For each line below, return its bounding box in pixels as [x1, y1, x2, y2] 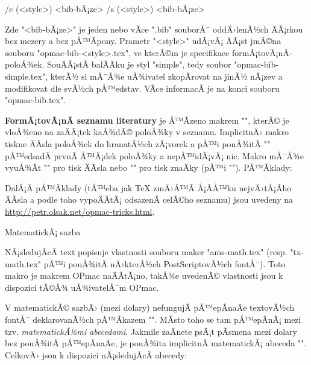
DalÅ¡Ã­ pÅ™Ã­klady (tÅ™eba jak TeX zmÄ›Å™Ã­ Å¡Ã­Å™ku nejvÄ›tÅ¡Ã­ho [5, 181, 292, 194]
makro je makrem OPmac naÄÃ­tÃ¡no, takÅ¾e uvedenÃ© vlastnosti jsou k [5, 269, 283, 282]
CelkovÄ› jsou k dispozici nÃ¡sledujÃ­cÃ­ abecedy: [5, 348, 187, 361]
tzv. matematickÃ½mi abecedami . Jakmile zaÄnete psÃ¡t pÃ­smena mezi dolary [5, 325, 297, 337]
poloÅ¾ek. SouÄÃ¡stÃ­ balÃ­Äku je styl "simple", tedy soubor [5, 58, 231, 71]
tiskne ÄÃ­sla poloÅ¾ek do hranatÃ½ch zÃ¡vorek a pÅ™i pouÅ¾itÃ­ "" [5, 137, 271, 150]
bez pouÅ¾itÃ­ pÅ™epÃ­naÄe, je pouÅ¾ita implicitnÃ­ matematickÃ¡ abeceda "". [5, 337, 307, 349]
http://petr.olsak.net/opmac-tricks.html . [5, 205, 155, 217]
